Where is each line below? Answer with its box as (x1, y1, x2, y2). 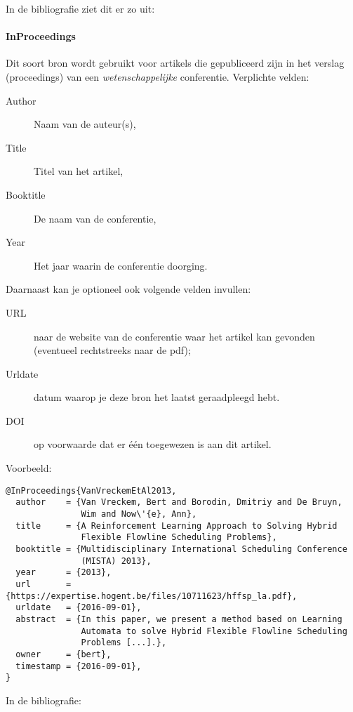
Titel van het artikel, (34, 164, 124, 178)
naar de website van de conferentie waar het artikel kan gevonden (34, 329, 315, 343)
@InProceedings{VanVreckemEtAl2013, (6, 485, 177, 496)
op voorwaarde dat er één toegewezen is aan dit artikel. (34, 437, 272, 451)
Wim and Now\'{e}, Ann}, (81, 508, 197, 519)
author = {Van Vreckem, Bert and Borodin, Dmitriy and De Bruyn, (15, 497, 342, 508)
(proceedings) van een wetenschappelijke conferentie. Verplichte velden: (6, 69, 309, 84)
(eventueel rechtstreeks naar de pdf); (34, 343, 191, 357)
